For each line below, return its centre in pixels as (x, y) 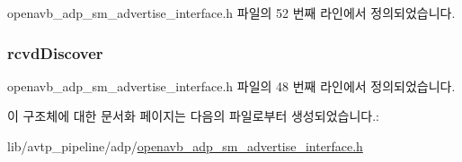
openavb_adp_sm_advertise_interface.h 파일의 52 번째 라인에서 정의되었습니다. (231, 13)
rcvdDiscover (55, 52)
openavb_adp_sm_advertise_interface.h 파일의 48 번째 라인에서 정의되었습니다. (231, 85)
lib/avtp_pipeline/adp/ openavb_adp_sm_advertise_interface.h (185, 146)
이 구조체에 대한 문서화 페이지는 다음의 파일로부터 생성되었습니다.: (193, 116)
